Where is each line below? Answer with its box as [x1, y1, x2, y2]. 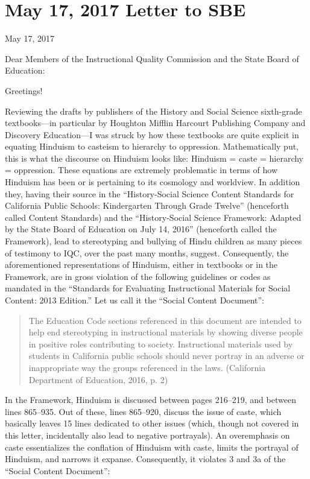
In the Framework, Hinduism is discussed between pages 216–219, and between [5, 393, 296, 406]
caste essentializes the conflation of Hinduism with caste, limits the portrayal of [5, 440, 299, 453]
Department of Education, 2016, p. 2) [28, 373, 168, 385]
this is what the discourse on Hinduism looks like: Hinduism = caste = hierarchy [5, 151, 303, 164]
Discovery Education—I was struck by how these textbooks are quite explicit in [5, 128, 299, 141]
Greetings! [5, 84, 43, 97]
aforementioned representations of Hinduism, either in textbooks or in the [5, 258, 278, 271]
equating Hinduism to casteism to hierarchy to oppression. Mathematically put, [5, 140, 299, 153]
